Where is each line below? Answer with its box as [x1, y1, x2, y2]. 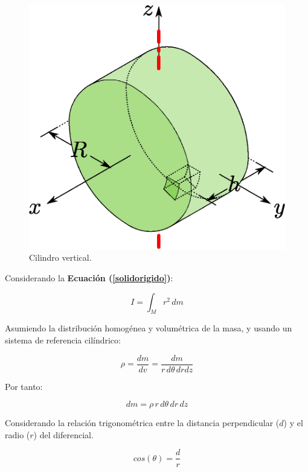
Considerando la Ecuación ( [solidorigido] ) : [5, 272, 173, 284]
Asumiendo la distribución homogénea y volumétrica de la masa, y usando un [5, 322, 292, 334]
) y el [283, 416, 303, 429]
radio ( [5, 428, 30, 441]
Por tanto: [5, 380, 43, 392]
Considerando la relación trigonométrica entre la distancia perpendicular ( [5, 416, 280, 429]
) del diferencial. [33, 428, 94, 441]
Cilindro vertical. [29, 251, 92, 264]
